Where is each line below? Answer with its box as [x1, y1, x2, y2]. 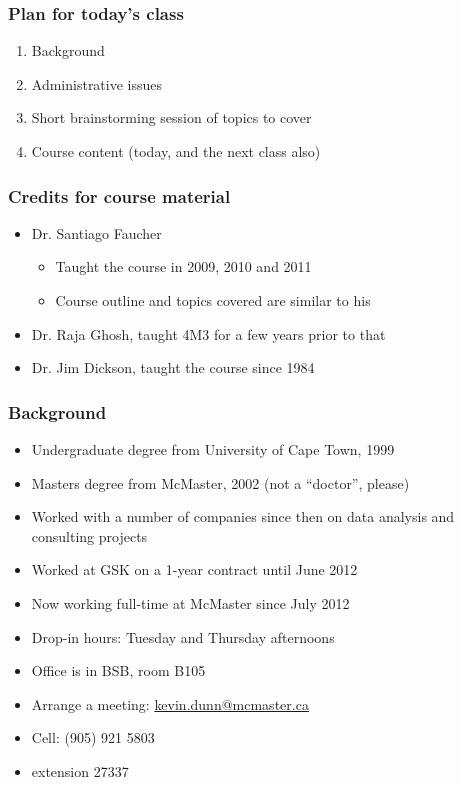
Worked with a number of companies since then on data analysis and [31, 506, 455, 527]
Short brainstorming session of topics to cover [31, 107, 312, 128]
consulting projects [31, 525, 148, 546]
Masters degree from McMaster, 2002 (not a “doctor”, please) [31, 472, 410, 493]
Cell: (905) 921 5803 [31, 727, 155, 748]
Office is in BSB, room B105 [31, 660, 206, 681]
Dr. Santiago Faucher [31, 222, 162, 243]
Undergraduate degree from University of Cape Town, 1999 [31, 439, 395, 459]
